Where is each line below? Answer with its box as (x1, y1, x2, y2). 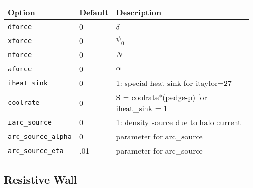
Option (8, 6, 35, 17)
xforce (8, 36, 32, 45)
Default (79, 6, 108, 17)
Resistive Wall (4, 172, 77, 187)
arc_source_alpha (8, 132, 72, 140)
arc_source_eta (8, 146, 64, 154)
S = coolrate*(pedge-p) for (116, 91, 207, 103)
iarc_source (8, 118, 52, 126)
